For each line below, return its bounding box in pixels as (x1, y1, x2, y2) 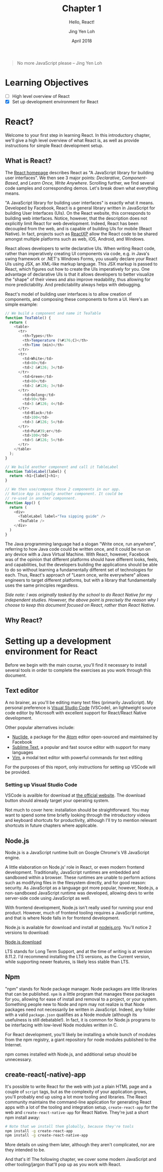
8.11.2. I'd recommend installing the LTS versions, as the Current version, (5, 954, 150, 959)
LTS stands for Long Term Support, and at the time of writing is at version (5, 949, 152, 954)
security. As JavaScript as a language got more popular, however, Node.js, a (5, 885, 158, 891)
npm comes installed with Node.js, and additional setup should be (5, 1051, 137, 1057)
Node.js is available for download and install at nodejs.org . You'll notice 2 (5, 925, 152, 930)
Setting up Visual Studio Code (5, 781, 77, 788)
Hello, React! (69, 19, 95, 25)
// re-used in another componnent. (5, 496, 77, 501)
